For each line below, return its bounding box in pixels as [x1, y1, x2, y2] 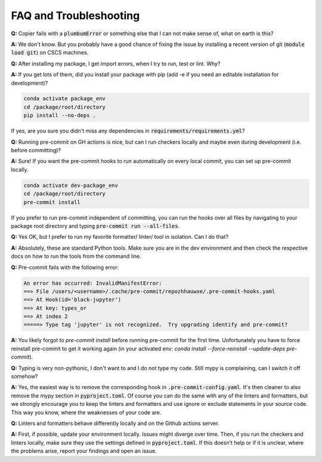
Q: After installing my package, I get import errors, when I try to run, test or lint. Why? [11, 60, 221, 67]
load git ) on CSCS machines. [11, 49, 89, 56]
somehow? [11, 373, 38, 380]
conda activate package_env [23, 96, 106, 102]
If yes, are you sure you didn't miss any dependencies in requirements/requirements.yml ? [11, 127, 245, 134]
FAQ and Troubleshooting [11, 9, 140, 22]
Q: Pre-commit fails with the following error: [11, 263, 119, 271]
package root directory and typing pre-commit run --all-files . [11, 222, 180, 229]
